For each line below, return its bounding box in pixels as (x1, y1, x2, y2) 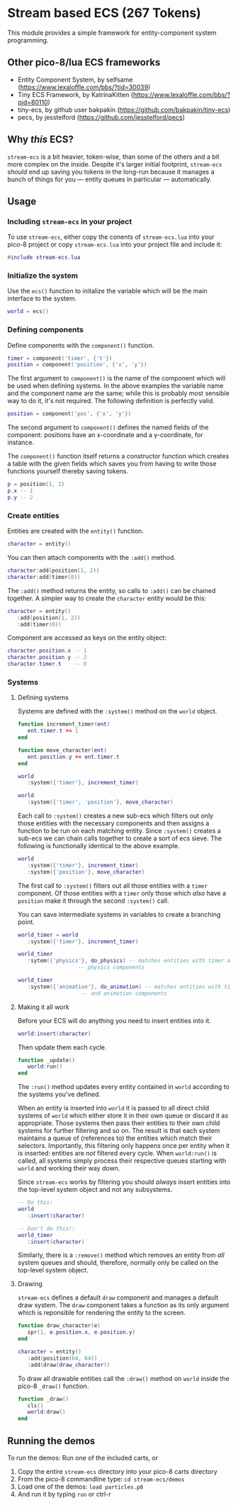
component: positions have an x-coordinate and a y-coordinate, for (7, 431, 203, 439)
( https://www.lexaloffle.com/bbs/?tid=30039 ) (17, 83, 151, 91)
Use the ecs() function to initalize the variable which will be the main (7, 287, 208, 295)
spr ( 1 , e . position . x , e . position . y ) (27, 1329, 136, 1336)
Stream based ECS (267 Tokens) (7, 5, 202, 21)
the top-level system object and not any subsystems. (17, 1185, 173, 1194)
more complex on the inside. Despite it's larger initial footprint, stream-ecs (7, 159, 222, 168)
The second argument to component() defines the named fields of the (7, 423, 209, 432)
